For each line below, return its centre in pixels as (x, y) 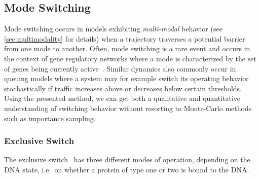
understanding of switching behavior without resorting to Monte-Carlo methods (128, 108)
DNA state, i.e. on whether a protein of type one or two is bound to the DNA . (127, 169)
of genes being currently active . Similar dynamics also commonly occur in (120, 68)
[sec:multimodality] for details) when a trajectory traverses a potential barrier (125, 38)
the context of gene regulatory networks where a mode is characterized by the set (130, 58)
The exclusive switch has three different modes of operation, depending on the (127, 159)
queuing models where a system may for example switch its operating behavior (126, 78)
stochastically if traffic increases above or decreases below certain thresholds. (123, 88)
